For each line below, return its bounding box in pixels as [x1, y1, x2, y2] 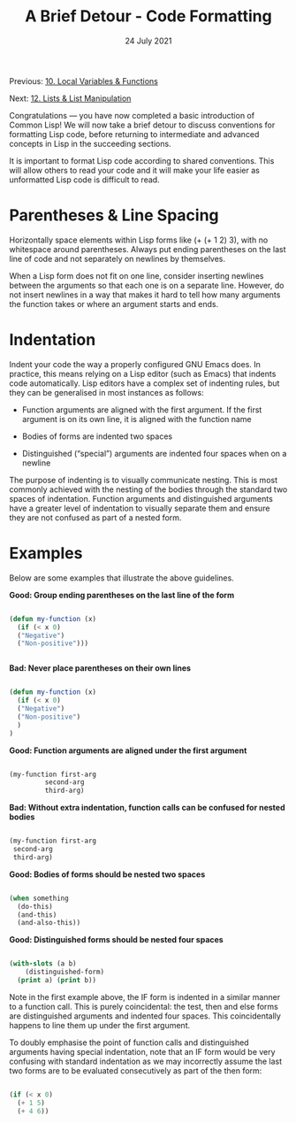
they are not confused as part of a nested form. [9, 512, 182, 523]
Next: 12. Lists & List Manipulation [9, 93, 132, 104]
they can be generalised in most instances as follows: [9, 387, 205, 397]
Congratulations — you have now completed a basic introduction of [9, 110, 254, 120]
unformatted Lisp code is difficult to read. [9, 174, 161, 185]
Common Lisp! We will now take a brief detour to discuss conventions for [9, 119, 276, 130]
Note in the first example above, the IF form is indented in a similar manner [9, 991, 281, 1002]
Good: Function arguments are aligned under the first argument [9, 745, 247, 756]
